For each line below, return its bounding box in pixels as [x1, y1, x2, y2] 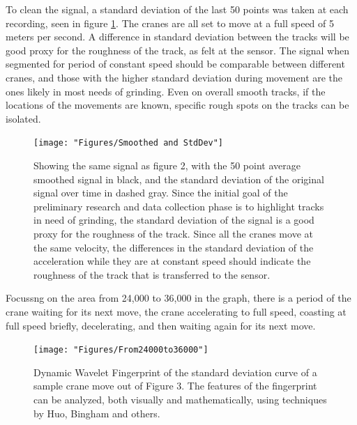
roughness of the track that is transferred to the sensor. [33, 267, 271, 281]
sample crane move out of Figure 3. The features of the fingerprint [33, 378, 317, 393]
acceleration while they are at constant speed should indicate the [33, 254, 311, 268]
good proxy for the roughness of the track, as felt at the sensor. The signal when [6, 42, 349, 57]
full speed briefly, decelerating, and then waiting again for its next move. [6, 318, 316, 332]
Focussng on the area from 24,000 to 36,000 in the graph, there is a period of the [6, 291, 351, 305]
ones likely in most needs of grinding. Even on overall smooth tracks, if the [6, 84, 326, 98]
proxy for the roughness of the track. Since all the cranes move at [33, 226, 313, 240]
